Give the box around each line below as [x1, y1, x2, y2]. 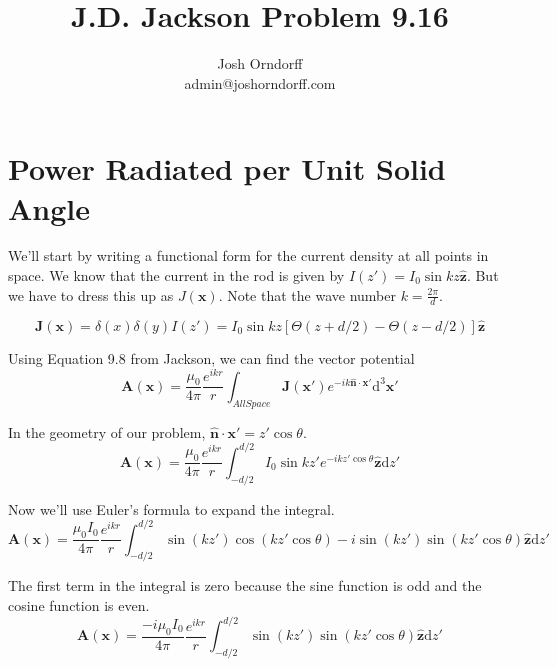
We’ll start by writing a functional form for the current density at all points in [8, 245, 489, 266]
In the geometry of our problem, [8, 421, 206, 442]
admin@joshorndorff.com [184, 72, 336, 93]
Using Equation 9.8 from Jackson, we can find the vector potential [8, 347, 415, 368]
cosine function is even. [8, 594, 150, 615]
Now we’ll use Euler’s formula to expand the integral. [8, 498, 335, 519]
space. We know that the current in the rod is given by [8, 265, 345, 286]
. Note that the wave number [218, 284, 396, 305]
